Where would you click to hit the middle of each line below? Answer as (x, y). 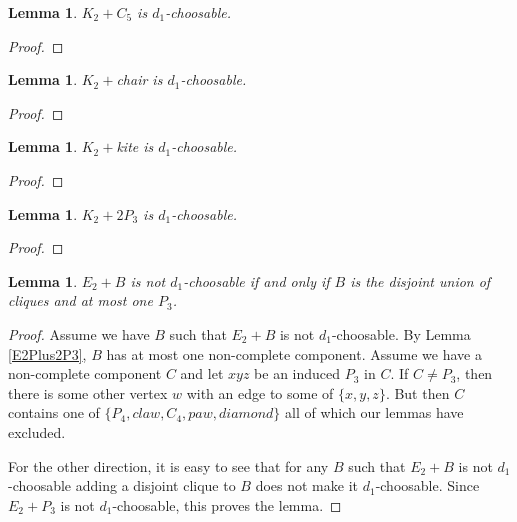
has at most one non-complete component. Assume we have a (294, 353)
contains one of (54, 412)
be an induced (297, 373)
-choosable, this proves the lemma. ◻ (227, 504)
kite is (135, 146)
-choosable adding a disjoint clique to (122, 485)
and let (202, 373)
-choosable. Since (427, 485)
